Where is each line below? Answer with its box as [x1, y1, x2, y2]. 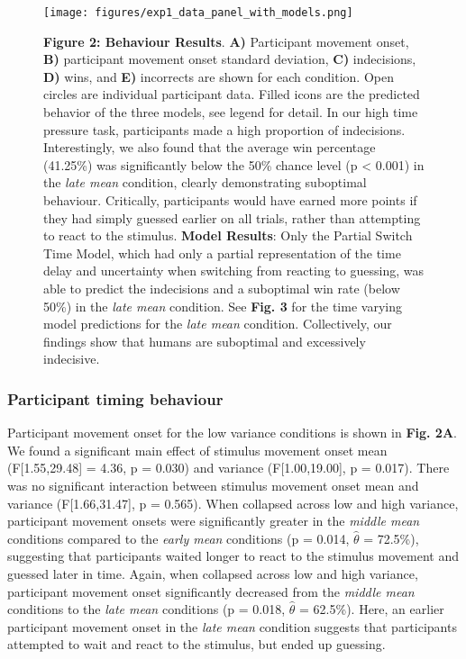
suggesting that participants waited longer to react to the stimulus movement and [7, 546, 459, 565]
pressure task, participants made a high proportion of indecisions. [43, 120, 406, 139]
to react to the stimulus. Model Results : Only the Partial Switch [43, 226, 413, 245]
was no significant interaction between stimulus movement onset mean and [7, 475, 419, 494]
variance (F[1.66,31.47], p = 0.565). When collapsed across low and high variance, [7, 493, 459, 512]
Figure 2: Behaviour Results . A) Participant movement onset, [43, 32, 409, 50]
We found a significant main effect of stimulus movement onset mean [7, 440, 388, 459]
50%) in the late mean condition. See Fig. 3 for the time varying [43, 296, 402, 315]
